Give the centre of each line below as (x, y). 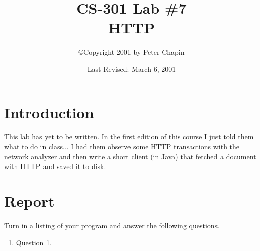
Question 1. (34, 242)
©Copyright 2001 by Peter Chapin (132, 52)
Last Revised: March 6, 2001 (132, 69)
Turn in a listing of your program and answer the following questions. (112, 225)
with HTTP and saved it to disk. (55, 166)
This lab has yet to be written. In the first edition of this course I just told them (129, 136)
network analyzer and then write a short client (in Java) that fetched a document (130, 156)
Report (29, 201)
